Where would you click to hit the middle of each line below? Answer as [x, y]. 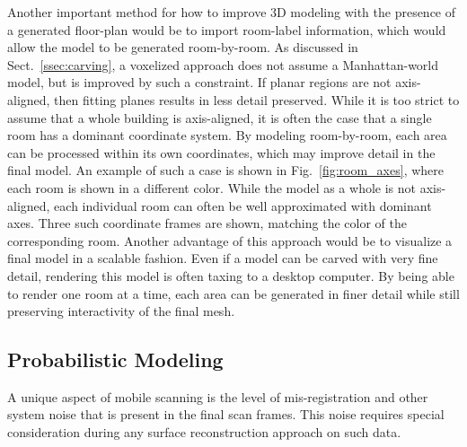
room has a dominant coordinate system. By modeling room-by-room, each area [227, 135]
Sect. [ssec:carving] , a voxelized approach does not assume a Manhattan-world [223, 64]
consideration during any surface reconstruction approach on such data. [204, 432]
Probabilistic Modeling [115, 359]
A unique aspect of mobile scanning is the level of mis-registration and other [218, 396]
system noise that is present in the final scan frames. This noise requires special [226, 414]
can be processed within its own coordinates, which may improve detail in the [221, 152]
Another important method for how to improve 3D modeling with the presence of [232, 12]
